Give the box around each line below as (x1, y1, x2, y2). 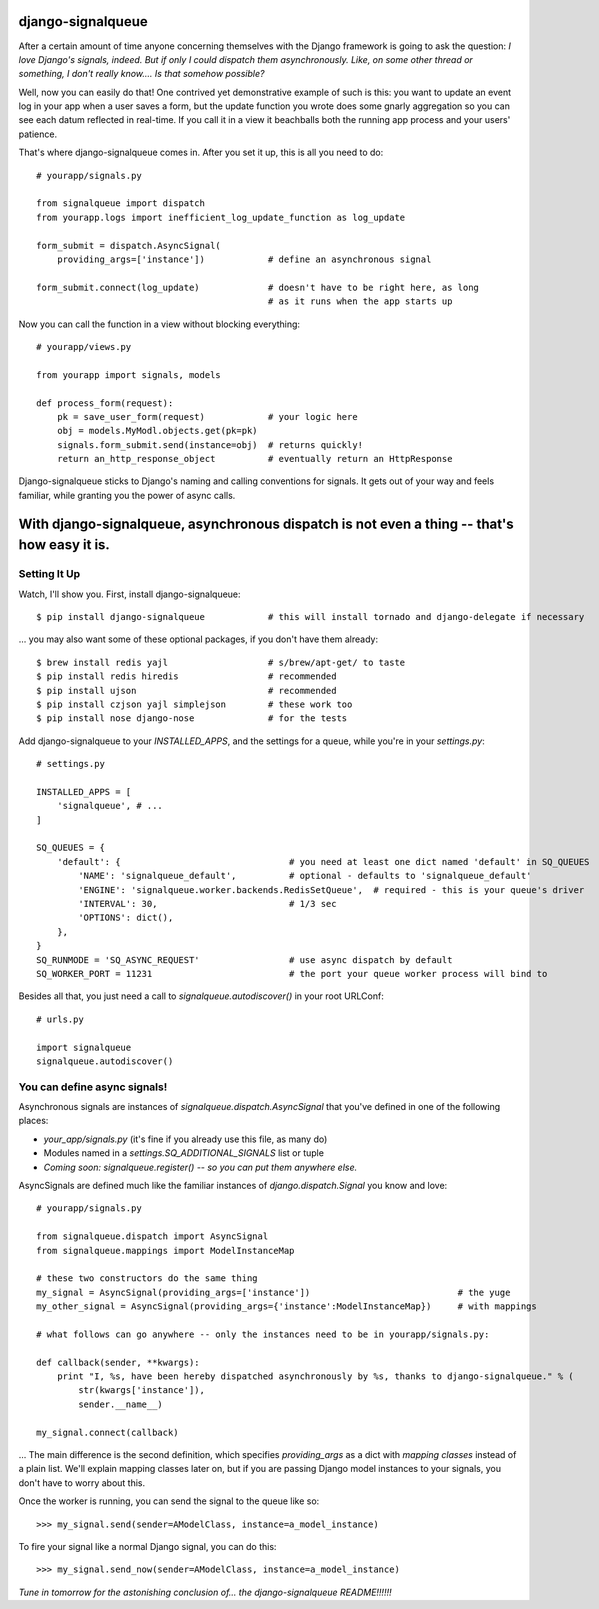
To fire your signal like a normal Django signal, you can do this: (18, 1541, 277, 1552)
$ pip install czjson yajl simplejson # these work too (36, 698, 353, 710)
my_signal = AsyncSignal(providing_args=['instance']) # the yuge (36, 1286, 511, 1298)
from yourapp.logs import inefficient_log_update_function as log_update (36, 211, 406, 223)
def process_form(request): (36, 397, 174, 409)
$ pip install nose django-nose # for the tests (36, 713, 348, 724)
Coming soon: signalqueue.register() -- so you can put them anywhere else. (43, 1161, 358, 1173)
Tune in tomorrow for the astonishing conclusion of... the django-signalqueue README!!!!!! (18, 1586, 392, 1598)
